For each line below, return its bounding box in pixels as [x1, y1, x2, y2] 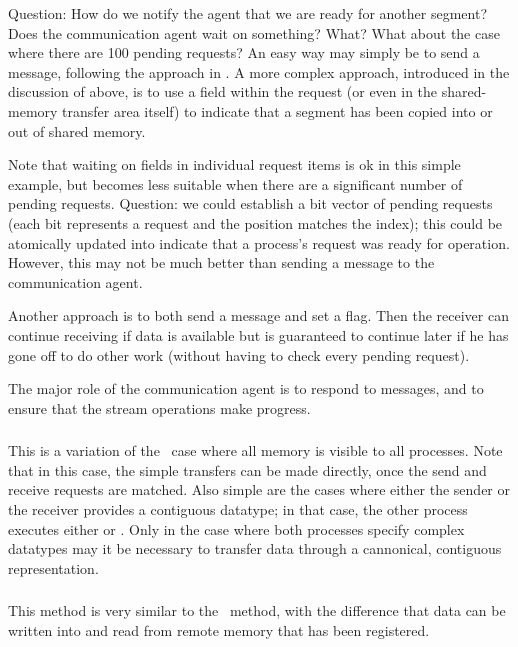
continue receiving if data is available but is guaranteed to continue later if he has [8, 324, 509, 345]
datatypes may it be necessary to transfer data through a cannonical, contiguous [8, 538, 502, 559]
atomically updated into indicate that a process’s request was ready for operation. [8, 232, 510, 253]
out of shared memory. [8, 120, 146, 141]
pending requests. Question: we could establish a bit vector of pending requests [8, 193, 493, 214]
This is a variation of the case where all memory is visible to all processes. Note [8, 440, 503, 461]
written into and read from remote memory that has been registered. [8, 619, 430, 640]
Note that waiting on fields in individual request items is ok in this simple [8, 154, 461, 175]
